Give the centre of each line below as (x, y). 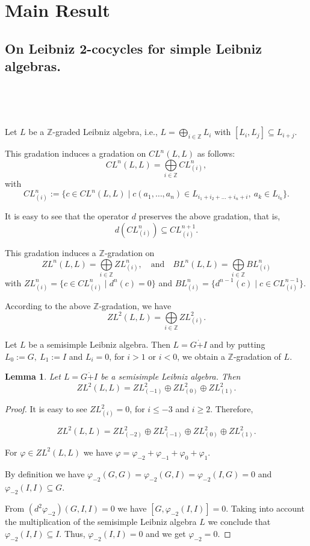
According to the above (48, 305)
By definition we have (45, 473)
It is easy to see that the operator (67, 215)
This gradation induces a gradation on (76, 153)
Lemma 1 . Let (33, 376)
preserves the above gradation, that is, (209, 215)
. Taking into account (265, 508)
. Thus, (72, 533)
